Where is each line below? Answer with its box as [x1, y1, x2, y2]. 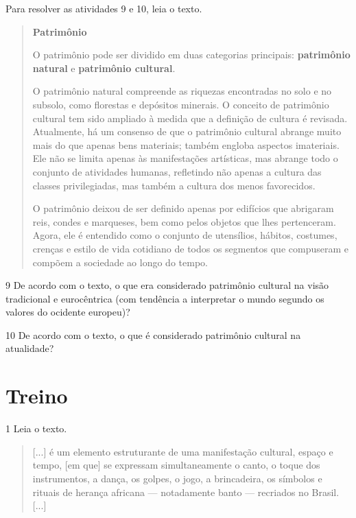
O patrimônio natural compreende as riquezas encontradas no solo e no [32, 84, 332, 98]
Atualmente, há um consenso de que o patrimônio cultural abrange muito [32, 124, 342, 139]
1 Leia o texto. [5, 421, 67, 436]
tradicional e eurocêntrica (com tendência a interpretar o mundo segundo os [5, 291, 324, 305]
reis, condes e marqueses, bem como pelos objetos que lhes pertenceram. [32, 214, 336, 228]
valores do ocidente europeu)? [5, 305, 130, 319]
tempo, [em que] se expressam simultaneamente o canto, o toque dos [32, 458, 320, 472]
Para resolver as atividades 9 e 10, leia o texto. [5, 1, 202, 15]
